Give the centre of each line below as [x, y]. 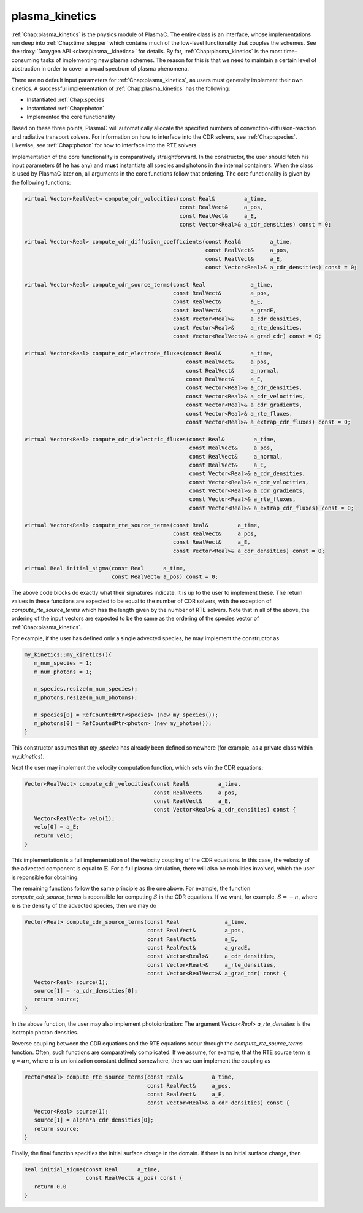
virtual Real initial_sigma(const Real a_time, [105, 568]
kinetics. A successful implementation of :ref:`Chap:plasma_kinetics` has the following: [121, 88]
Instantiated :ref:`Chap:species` [67, 100]
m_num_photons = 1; [63, 672]
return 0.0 [50, 1187]
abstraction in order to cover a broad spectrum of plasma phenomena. [100, 69]
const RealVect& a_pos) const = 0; [165, 576]
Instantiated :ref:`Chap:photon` [65, 108]
